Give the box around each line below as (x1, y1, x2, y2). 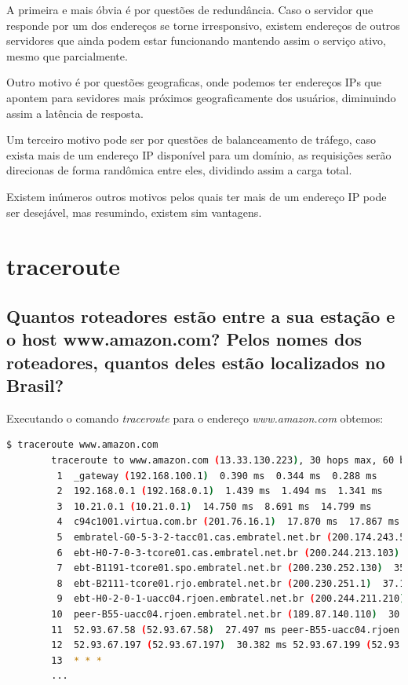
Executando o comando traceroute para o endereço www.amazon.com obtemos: (6, 409, 384, 426)
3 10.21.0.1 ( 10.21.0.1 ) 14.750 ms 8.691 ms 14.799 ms (56, 500, 372, 512)
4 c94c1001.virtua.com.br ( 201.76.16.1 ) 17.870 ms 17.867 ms (56, 516, 400, 528)
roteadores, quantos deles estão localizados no (6, 350, 385, 374)
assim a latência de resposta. (6, 104, 144, 121)
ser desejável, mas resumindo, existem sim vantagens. (6, 203, 262, 220)
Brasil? (6, 373, 64, 397)
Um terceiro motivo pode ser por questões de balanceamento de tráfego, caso (6, 131, 377, 148)
